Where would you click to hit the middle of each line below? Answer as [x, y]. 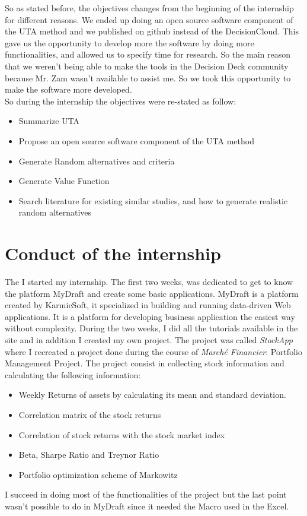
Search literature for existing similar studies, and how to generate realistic [153, 200]
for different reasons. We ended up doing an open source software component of [149, 19]
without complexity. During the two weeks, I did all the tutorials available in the [151, 328]
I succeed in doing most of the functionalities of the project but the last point [146, 494]
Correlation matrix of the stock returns [90, 414]
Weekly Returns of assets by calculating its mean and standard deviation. [152, 395]
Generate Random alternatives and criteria [97, 161]
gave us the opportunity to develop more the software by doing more [129, 42]
